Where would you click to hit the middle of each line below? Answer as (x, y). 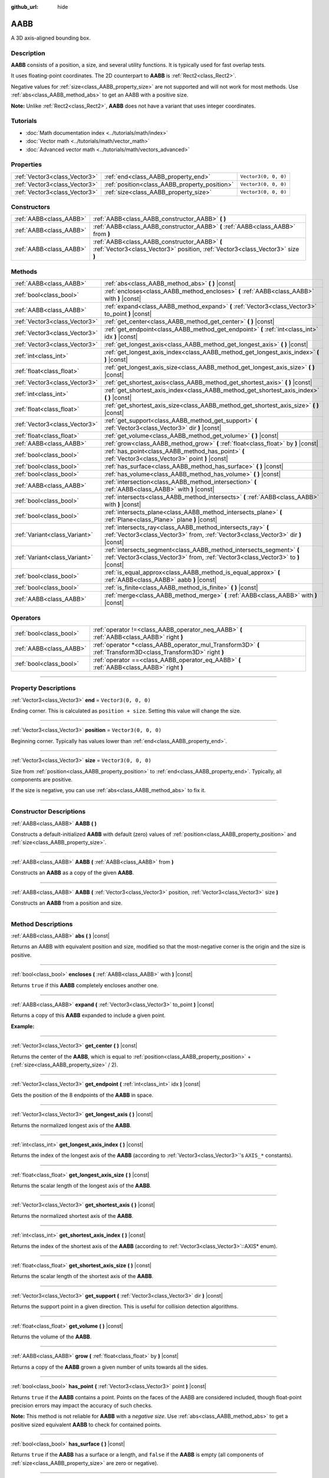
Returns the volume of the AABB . (51, 1337)
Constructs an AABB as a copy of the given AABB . (73, 873)
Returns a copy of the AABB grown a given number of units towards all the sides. (109, 1367)
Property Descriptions (43, 688)
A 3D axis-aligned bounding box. (51, 38)
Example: (23, 1026)
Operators (26, 618)
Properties (27, 164)
